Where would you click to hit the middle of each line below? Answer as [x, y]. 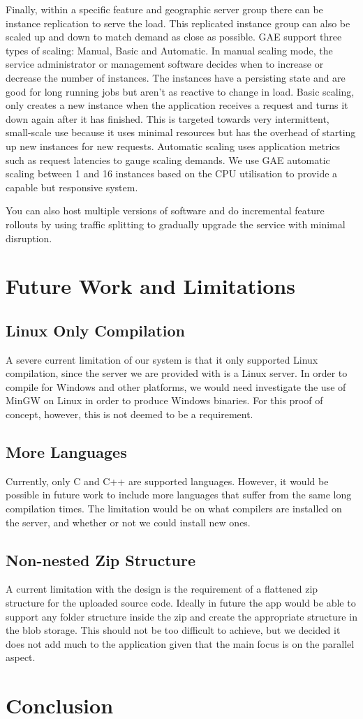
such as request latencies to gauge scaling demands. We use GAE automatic [168, 160]
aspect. [21, 657]
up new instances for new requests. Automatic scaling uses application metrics [173, 146]
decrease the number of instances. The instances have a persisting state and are [176, 77]
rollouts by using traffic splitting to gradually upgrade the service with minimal [176, 224]
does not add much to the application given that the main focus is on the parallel [180, 643]
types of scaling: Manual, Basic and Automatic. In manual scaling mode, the [169, 50]
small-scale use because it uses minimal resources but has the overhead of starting [181, 132]
